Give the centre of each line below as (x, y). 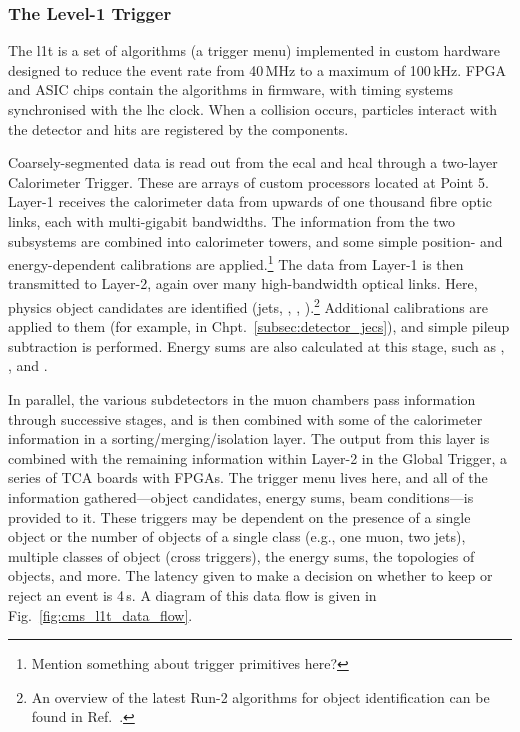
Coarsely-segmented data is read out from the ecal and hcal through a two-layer (253, 162)
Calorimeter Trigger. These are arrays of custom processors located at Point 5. (248, 181)
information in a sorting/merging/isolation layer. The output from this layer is (249, 438)
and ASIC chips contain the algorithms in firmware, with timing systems (230, 89)
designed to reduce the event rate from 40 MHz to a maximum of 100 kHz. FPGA (257, 69)
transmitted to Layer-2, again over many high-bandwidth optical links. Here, (243, 283)
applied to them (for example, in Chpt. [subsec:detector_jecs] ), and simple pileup (259, 326)
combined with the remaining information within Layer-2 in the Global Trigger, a (258, 457)
